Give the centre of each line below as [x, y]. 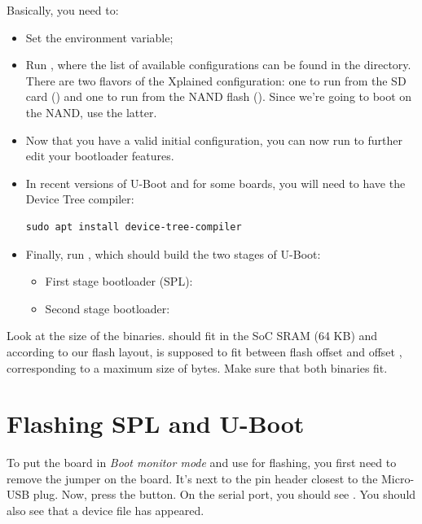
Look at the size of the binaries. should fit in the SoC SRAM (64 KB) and [192, 336]
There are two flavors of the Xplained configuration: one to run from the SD [216, 80]
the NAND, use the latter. [91, 112]
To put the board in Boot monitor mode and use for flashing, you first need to [202, 463]
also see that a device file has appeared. [105, 510]
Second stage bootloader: [108, 308]
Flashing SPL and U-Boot [156, 424]
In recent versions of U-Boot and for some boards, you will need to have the [215, 183]
